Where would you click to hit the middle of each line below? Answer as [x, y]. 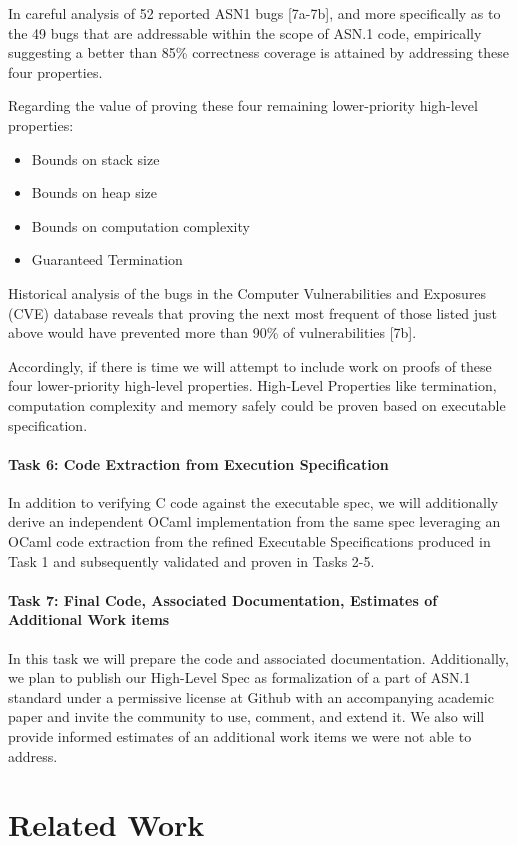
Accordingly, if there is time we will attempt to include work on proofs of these [250, 365]
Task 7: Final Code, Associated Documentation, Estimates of [223, 599]
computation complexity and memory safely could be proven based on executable [257, 404]
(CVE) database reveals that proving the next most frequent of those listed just [252, 312]
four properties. [55, 71]
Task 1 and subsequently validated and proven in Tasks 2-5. [191, 560]
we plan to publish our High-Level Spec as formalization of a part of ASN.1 [239, 677]
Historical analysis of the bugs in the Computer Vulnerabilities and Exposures [247, 292]
